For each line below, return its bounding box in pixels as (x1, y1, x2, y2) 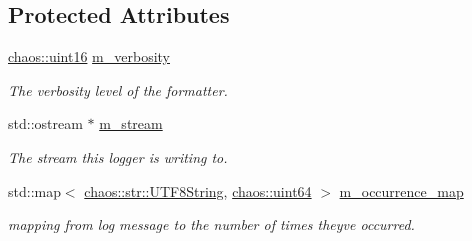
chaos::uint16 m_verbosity (8, 46, 170, 67)
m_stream (99, 113, 163, 134)
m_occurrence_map (339, 180, 464, 201)
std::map (8, 180, 61, 201)
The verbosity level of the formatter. (8, 79, 228, 100)
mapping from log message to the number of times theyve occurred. (8, 214, 415, 235)
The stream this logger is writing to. (8, 146, 228, 167)
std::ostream (8, 113, 83, 134)
